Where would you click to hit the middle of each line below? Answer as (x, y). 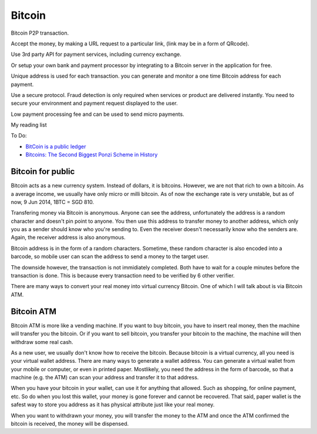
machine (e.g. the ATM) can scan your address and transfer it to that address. (105, 378)
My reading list (29, 125)
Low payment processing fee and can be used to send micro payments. (97, 114)
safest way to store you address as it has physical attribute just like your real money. (113, 405)
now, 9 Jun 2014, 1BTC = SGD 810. (52, 202)
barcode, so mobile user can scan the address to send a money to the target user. (110, 256)
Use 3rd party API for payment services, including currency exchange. (96, 54)
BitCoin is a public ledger (56, 146)
